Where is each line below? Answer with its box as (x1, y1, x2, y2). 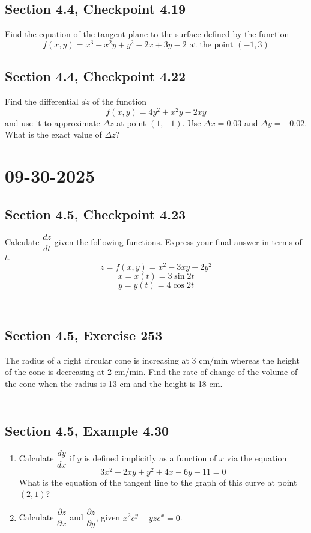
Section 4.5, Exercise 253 (5, 325, 163, 344)
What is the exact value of (5, 128, 102, 141)
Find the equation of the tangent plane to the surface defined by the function (5, 28, 289, 40)
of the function (92, 95, 147, 108)
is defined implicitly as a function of (84, 452, 217, 464)
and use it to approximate (5, 116, 100, 129)
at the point (189, 40, 234, 49)
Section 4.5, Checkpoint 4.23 (5, 204, 186, 223)
